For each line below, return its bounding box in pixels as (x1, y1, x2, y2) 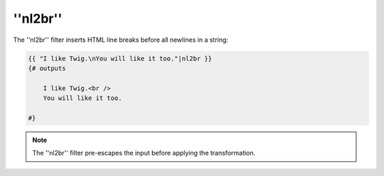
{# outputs (28, 64, 66, 72)
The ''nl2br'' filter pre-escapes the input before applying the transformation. (32, 149, 256, 158)
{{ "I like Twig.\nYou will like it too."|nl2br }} (28, 54, 213, 62)
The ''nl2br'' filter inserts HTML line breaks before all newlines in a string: (13, 35, 229, 44)
